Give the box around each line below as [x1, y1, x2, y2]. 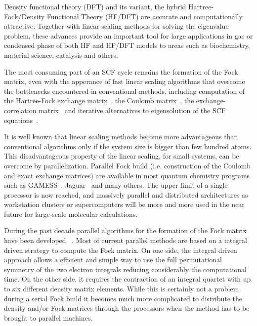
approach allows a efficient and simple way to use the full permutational [4, 254, 222, 265]
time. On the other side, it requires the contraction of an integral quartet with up [4, 274, 251, 284]
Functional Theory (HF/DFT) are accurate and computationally [46, 11, 243, 21]
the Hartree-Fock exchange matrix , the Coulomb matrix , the [4, 95, 194, 106]
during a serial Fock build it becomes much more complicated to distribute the [4, 293, 243, 303]
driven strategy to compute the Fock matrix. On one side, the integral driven [4, 244, 237, 255]
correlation [4, 105, 37, 115]
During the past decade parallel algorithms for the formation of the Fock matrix [4, 225, 247, 236]
